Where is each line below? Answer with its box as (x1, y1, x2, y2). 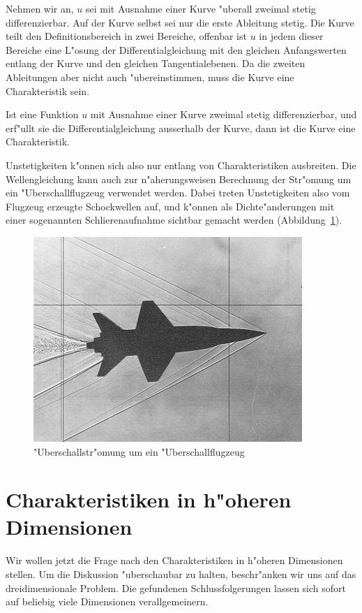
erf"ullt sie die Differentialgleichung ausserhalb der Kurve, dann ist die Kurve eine (6, 120, 356, 135)
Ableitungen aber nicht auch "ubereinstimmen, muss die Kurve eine (6, 69, 294, 84)
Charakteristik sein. (6, 83, 90, 98)
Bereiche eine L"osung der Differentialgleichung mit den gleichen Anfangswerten (6, 42, 347, 57)
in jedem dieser (259, 29, 324, 43)
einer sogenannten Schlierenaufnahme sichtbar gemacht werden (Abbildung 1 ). (6, 212, 342, 227)
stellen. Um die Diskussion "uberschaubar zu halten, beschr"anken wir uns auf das (6, 567, 356, 581)
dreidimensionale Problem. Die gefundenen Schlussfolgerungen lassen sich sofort (6, 580, 346, 595)
